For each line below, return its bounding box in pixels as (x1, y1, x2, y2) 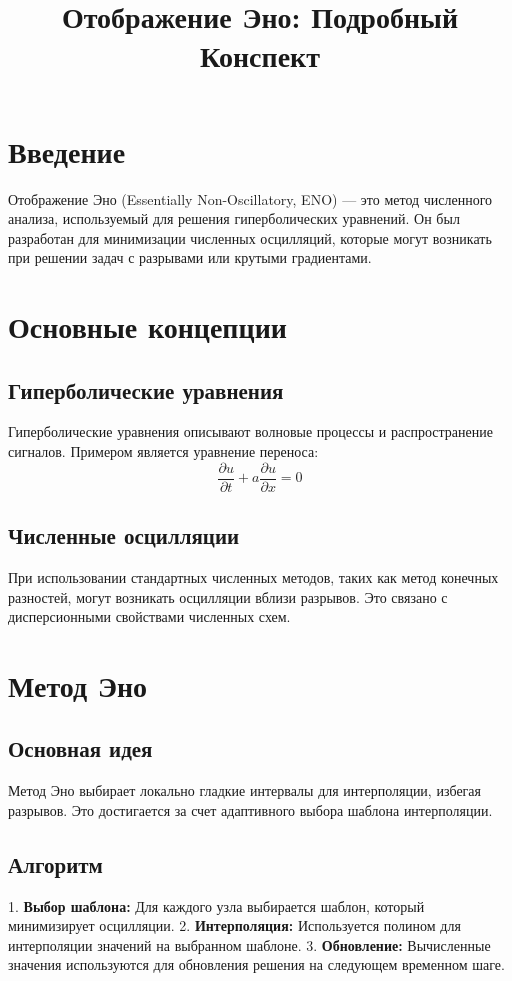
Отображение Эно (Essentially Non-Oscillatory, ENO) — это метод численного (8, 188, 493, 209)
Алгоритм (8, 848, 103, 879)
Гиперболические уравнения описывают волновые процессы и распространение (8, 421, 493, 442)
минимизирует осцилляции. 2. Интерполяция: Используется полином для (8, 915, 461, 936)
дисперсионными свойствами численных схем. (8, 606, 291, 627)
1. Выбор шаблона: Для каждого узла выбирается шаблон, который (8, 895, 425, 916)
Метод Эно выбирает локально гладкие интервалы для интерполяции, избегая (8, 780, 481, 801)
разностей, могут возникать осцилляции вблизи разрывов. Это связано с (8, 586, 448, 607)
